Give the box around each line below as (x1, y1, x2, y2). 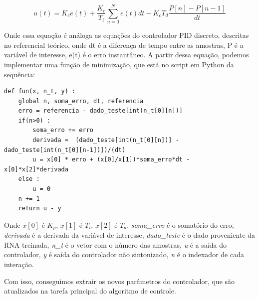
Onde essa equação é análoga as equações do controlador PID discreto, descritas (4, 30, 249, 40)
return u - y (18, 205, 61, 212)
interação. (4, 259, 34, 270)
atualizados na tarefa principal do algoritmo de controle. (4, 286, 176, 296)
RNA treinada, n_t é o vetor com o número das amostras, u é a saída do (4, 239, 227, 250)
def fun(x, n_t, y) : (4, 88, 76, 95)
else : (18, 175, 40, 183)
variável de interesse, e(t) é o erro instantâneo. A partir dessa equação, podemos (4, 49, 249, 60)
